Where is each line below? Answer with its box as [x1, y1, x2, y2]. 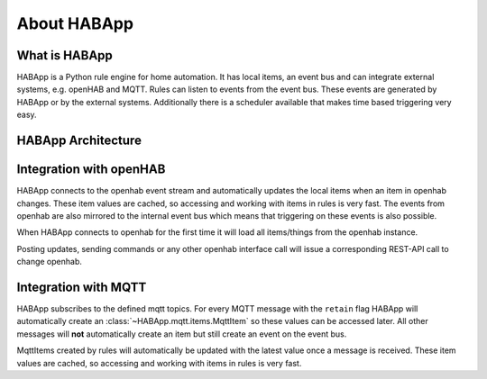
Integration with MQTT [16, 279, 147, 294]
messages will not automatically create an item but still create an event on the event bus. [16, 329, 347, 339]
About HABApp [16, 14, 134, 33]
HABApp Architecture [16, 133, 142, 149]
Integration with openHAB [16, 162, 166, 177]
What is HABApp [16, 48, 113, 63]
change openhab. [16, 257, 83, 267]
